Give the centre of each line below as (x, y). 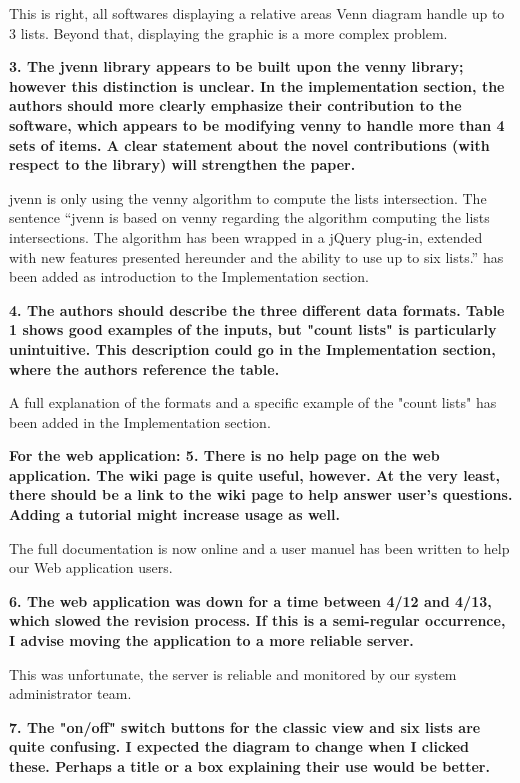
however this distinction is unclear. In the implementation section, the (257, 85)
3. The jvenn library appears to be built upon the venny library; (236, 66)
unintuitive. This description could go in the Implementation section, (252, 348)
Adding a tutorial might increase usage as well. (174, 514)
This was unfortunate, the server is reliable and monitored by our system (233, 673)
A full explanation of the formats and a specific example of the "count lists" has (253, 402)
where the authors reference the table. (144, 368)
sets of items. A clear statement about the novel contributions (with (249, 144)
